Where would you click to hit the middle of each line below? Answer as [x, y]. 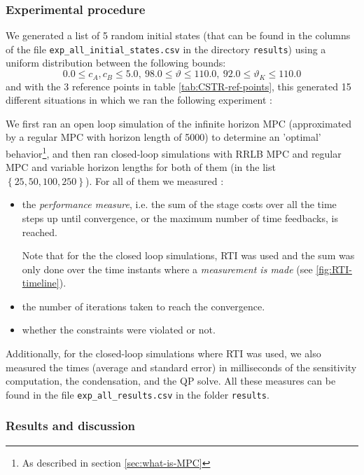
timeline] [41, 283]
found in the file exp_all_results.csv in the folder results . [138, 394]
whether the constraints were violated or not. [119, 330]
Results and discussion [71, 426]
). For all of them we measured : [154, 180]
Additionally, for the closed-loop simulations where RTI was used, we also [163, 353]
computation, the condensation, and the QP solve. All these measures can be [171, 381]
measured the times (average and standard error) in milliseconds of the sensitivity [181, 367]
